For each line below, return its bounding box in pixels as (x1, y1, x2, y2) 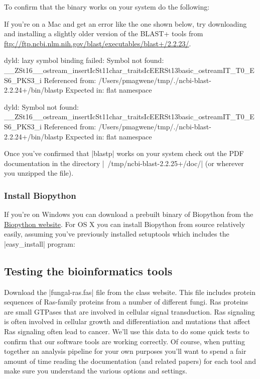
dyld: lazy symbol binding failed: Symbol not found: (4, 55, 164, 65)
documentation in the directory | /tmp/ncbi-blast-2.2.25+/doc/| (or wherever (4, 158, 244, 168)
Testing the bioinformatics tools (4, 263, 173, 278)
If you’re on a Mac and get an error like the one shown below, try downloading (4, 18, 247, 29)
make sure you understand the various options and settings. (4, 365, 187, 376)
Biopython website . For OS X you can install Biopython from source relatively (4, 218, 245, 229)
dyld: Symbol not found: (4, 101, 79, 112)
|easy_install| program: (4, 238, 75, 249)
